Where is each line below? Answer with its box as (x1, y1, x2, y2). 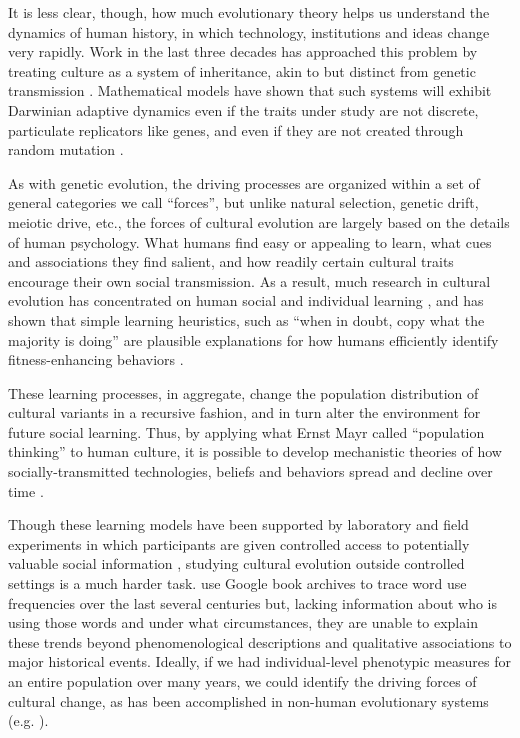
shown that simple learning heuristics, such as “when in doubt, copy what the (8, 309, 485, 330)
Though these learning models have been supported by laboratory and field (8, 514, 469, 535)
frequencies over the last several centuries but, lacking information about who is (8, 592, 498, 613)
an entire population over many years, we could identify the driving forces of (8, 671, 477, 691)
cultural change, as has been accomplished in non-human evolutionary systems (8, 690, 489, 711)
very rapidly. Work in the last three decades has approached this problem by (8, 41, 478, 62)
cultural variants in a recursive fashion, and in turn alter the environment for (8, 402, 481, 423)
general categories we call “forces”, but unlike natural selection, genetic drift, (8, 192, 479, 213)
